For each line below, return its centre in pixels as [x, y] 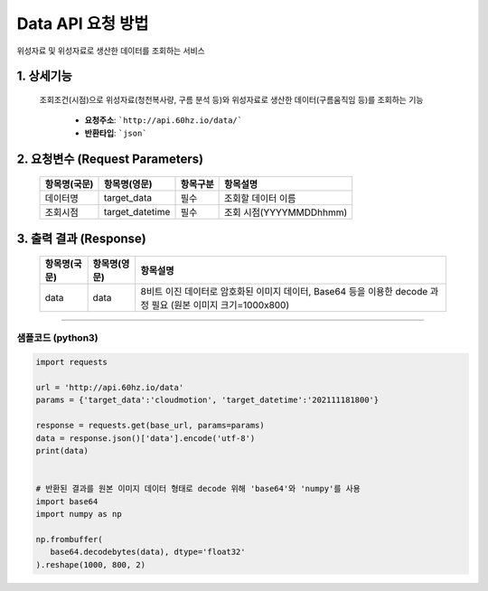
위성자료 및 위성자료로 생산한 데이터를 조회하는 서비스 [111, 51]
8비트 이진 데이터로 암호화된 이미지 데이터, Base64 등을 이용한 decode [284, 292]
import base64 [67, 501]
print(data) [62, 451]
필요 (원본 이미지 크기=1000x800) [221, 305]
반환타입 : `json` [116, 133]
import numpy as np [79, 514]
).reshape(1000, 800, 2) [91, 564]
